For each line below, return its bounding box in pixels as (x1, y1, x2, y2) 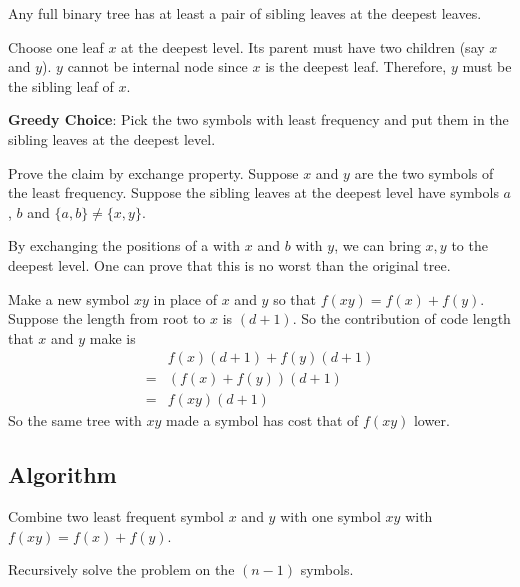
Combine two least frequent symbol (8, 506, 225, 527)
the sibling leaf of (8, 75, 114, 96)
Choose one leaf (8, 36, 104, 57)
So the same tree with (8, 410, 142, 431)
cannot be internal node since (67, 56, 248, 77)
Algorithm (8, 459, 117, 490)
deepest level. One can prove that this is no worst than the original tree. (8, 254, 451, 275)
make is (89, 327, 136, 348)
